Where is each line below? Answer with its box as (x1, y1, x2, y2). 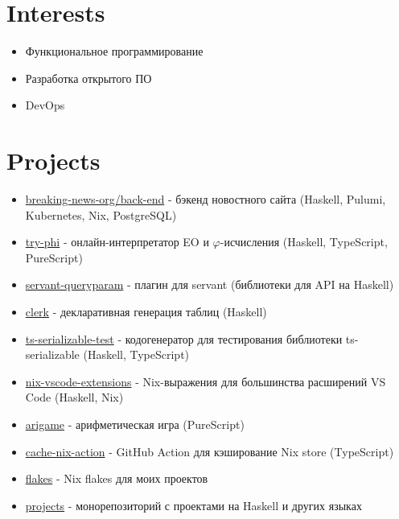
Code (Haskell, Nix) (25, 389, 124, 406)
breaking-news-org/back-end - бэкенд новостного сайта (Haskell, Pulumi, (25, 191, 386, 208)
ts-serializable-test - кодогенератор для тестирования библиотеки (25, 330, 343, 347)
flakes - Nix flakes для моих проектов (25, 470, 208, 487)
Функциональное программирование (25, 43, 204, 60)
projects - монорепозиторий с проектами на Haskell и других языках (25, 496, 362, 513)
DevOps (25, 97, 65, 113)
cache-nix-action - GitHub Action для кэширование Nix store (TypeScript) (25, 443, 394, 459)
